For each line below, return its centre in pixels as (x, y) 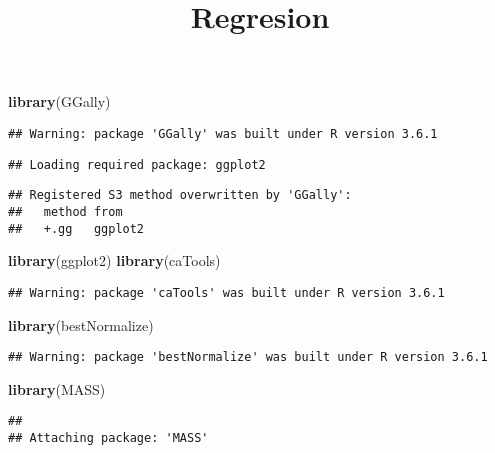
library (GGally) (59, 101)
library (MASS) (57, 388)
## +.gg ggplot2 (76, 228)
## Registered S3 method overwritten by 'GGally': (180, 195)
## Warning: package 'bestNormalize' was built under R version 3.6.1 (248, 357)
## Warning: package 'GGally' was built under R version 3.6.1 (223, 133)
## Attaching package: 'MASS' (108, 438)
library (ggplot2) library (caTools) (114, 260)
